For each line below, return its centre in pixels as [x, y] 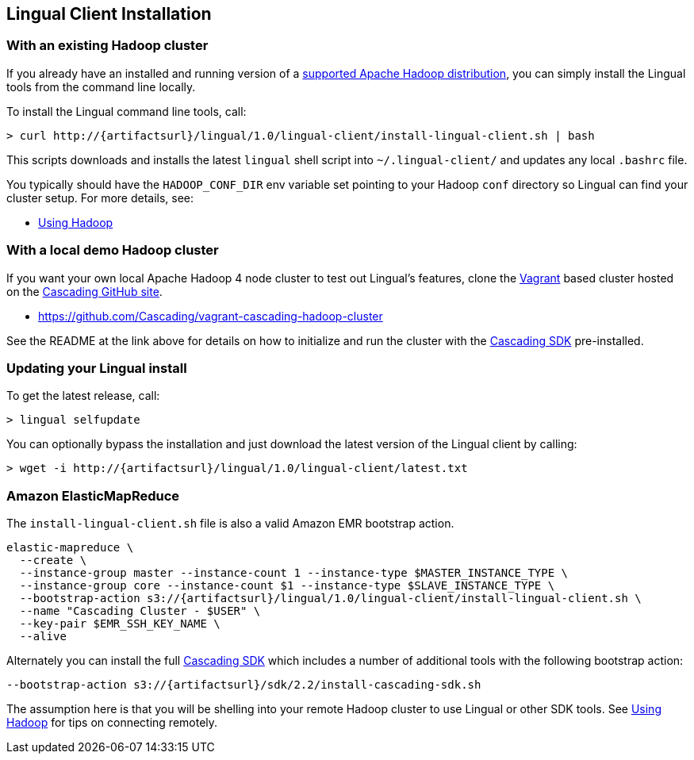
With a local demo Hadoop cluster [113, 250]
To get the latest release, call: [83, 396]
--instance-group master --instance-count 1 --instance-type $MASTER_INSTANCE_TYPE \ [294, 573]
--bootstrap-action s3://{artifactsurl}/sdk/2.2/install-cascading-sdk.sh [244, 685]
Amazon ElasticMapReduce [93, 495]
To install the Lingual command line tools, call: [127, 111]
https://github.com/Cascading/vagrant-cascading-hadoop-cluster [211, 316]
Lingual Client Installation [109, 14]
